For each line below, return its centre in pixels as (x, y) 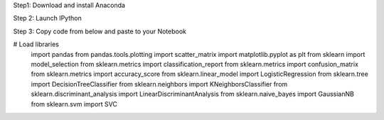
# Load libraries (36, 44)
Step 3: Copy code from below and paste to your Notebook (100, 31)
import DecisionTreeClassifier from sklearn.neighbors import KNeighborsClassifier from (159, 84)
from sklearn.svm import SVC (74, 104)
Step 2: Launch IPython (47, 18)
